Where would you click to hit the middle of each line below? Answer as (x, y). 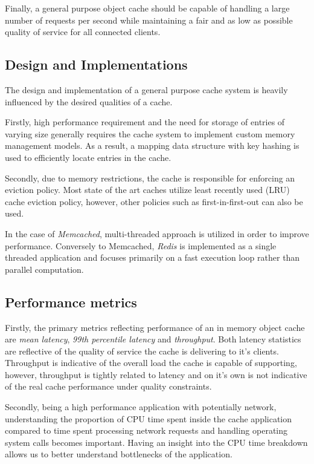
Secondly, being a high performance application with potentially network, (141, 407)
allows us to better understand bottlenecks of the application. (119, 454)
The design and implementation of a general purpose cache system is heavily (146, 89)
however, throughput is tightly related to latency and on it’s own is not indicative (156, 374)
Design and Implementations (96, 64)
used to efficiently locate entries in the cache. (88, 157)
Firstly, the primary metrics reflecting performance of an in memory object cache (155, 327)
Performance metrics (71, 302)
